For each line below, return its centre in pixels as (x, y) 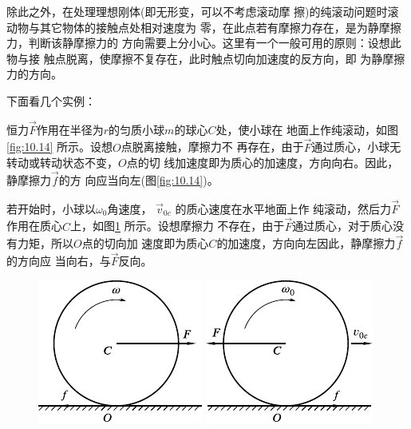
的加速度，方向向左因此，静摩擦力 (306, 243)
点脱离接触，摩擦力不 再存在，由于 (212, 147)
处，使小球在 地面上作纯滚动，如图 (307, 129)
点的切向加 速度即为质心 (145, 243)
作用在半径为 (70, 129)
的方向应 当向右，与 (59, 261)
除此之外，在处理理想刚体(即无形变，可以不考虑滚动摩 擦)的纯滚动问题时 (197, 11)
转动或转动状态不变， (62, 163)
